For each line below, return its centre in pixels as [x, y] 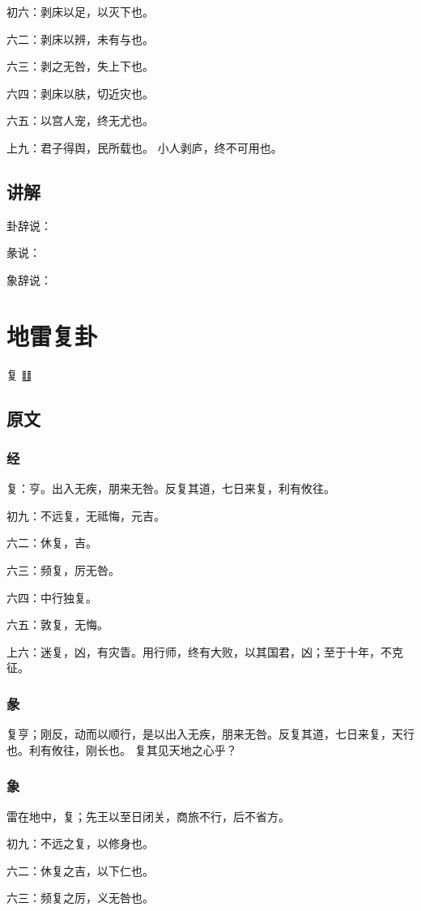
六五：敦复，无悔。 [57, 624]
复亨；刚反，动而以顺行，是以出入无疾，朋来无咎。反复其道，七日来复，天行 [210, 734]
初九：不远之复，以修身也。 [80, 843]
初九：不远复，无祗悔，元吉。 [86, 515]
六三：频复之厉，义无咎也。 [80, 898]
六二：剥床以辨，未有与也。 [80, 38]
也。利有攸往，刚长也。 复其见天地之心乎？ [122, 749]
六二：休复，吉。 [52, 543]
